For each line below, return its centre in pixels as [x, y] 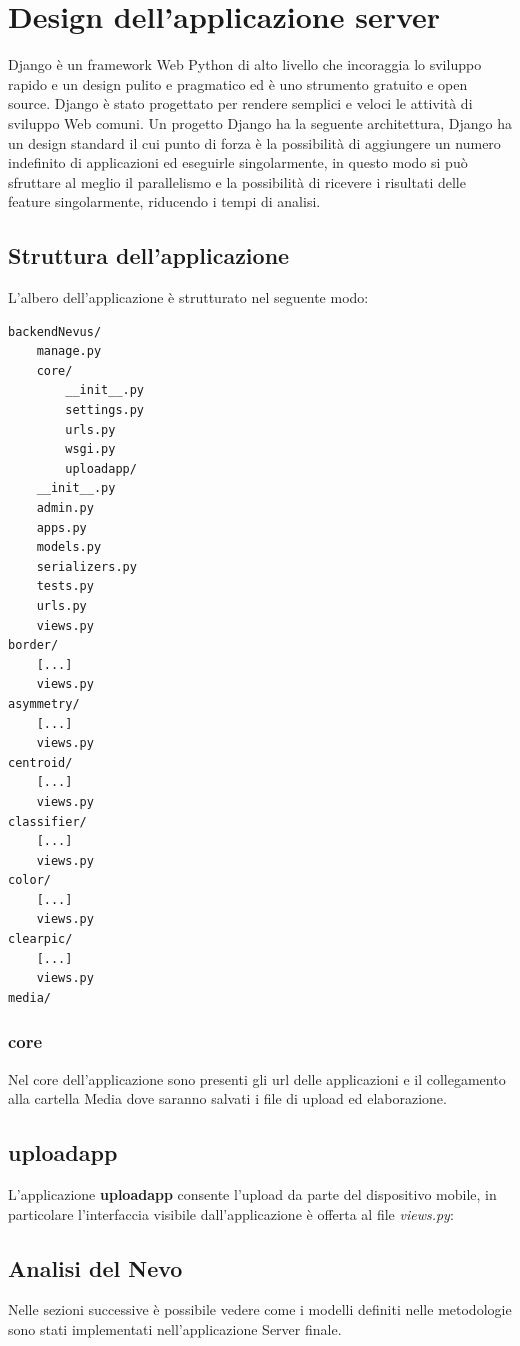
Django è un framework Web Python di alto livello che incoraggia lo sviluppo [245, 64]
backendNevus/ [55, 331]
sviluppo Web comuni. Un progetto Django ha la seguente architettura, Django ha [260, 122]
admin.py [65, 508]
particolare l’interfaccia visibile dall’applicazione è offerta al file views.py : [231, 1213]
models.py [69, 547]
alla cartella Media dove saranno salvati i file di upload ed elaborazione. [227, 1098]
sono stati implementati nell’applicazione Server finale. [175, 1329]
